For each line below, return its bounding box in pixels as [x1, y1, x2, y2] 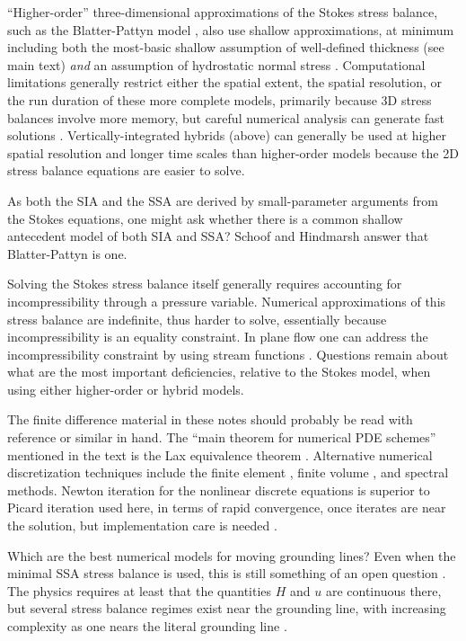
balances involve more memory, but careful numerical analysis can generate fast [7, 108, 444, 127]
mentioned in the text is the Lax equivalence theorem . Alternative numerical [7, 445, 433, 464]
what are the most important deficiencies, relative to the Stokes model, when [7, 362, 431, 381]
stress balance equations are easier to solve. [7, 161, 245, 180]
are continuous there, [325, 581, 442, 600]
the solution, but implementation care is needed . [7, 516, 277, 535]
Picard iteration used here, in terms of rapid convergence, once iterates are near [7, 498, 446, 517]
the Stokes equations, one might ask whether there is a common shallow [7, 209, 403, 227]
